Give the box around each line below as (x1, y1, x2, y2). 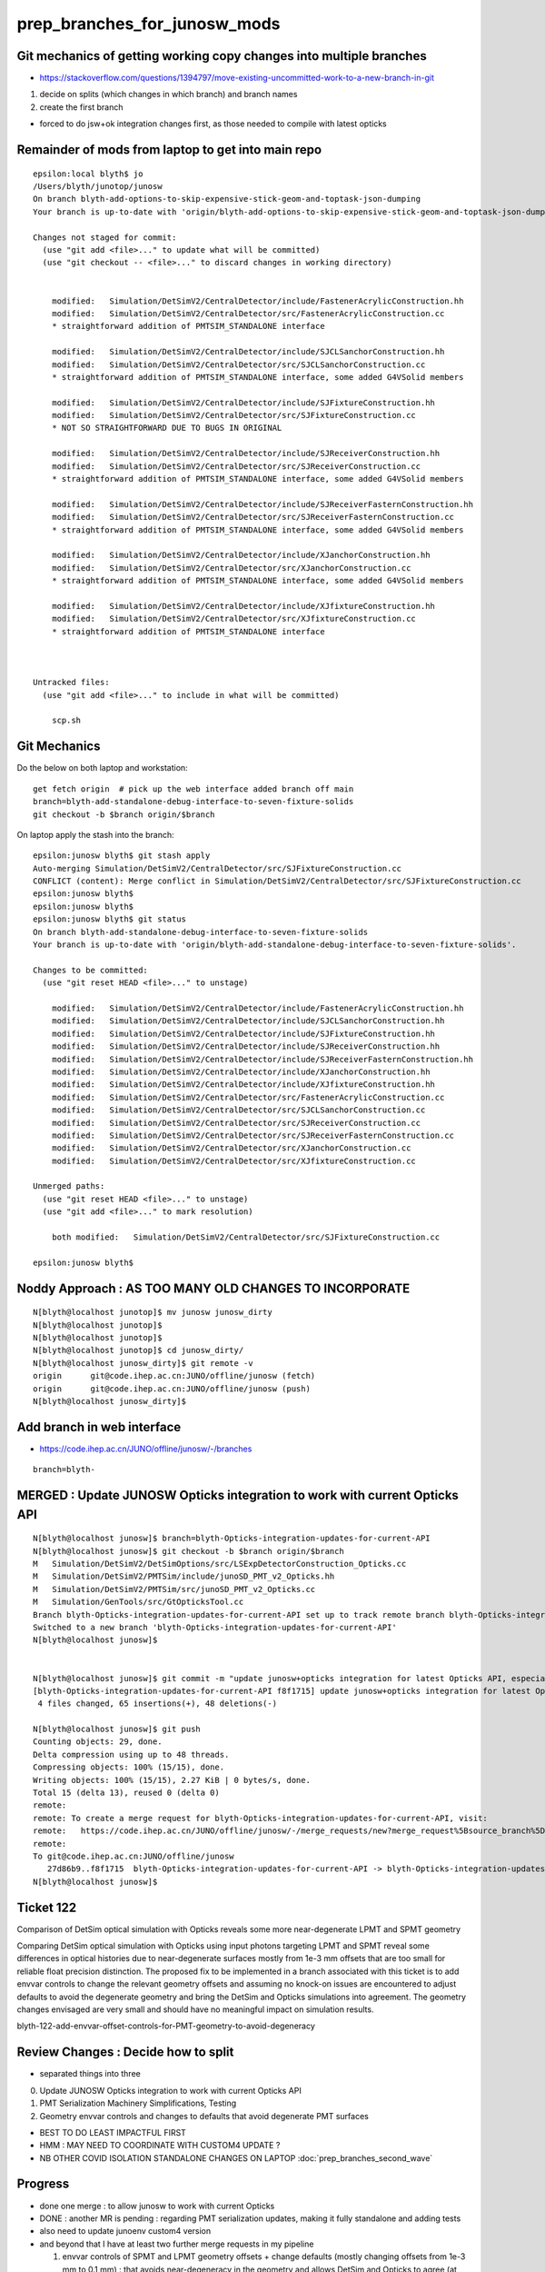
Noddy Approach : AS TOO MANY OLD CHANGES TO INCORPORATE (16, 1280, 411, 1296)
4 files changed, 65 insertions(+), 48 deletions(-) (37, 1699, 277, 1709)
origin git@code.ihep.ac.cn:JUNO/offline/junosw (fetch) (33, 1370, 316, 1381)
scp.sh (51, 715, 82, 726)
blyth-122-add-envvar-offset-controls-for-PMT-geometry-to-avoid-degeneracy (16, 2020, 315, 2031)
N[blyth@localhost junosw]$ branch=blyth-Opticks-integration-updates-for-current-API (33, 1533, 431, 1544)
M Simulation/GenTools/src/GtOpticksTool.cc (33, 1597, 244, 1608)
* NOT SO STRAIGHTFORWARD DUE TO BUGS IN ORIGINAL (51, 423, 282, 433)
